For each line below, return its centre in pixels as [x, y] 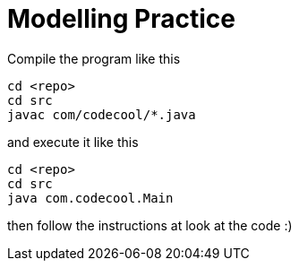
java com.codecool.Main [90, 198]
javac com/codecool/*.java [102, 114]
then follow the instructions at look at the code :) [150, 225]
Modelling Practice [121, 19]
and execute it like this [73, 142]
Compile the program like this [94, 58]
